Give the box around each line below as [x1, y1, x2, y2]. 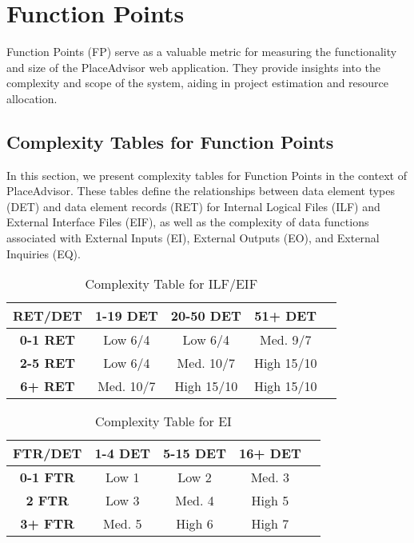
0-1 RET [19, 330, 76, 349]
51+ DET [254, 306, 317, 325]
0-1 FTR [19, 468, 75, 487]
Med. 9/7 [259, 330, 312, 349]
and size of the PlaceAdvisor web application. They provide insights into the [6, 58, 381, 75]
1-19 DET [94, 306, 158, 325]
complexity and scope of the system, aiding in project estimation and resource [6, 74, 389, 91]
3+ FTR [20, 514, 75, 533]
